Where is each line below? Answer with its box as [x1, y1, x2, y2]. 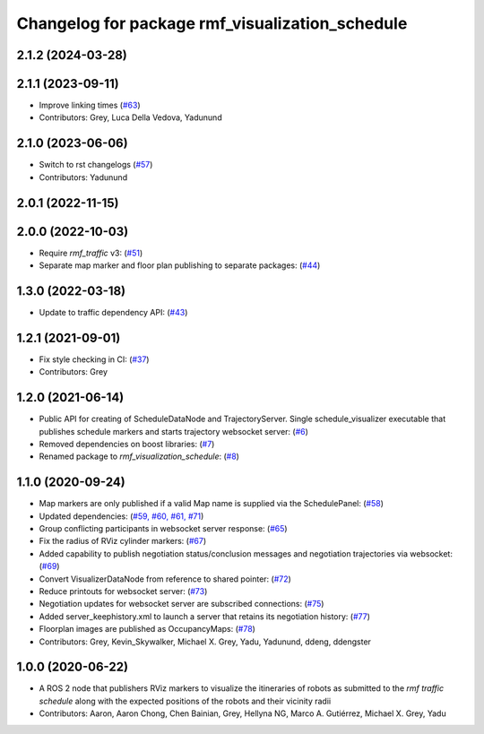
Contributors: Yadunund [39, 171, 128, 183]
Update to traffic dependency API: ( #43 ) [39, 307, 188, 317]
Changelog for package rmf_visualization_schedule [16, 13, 408, 33]
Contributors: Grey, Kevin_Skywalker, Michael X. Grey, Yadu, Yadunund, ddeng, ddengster [39, 636, 372, 647]
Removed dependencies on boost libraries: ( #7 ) [39, 438, 215, 449]
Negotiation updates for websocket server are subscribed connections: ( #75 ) [39, 599, 324, 609]
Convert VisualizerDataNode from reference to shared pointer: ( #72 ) [39, 574, 291, 584]
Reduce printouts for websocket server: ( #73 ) [39, 586, 208, 596]
